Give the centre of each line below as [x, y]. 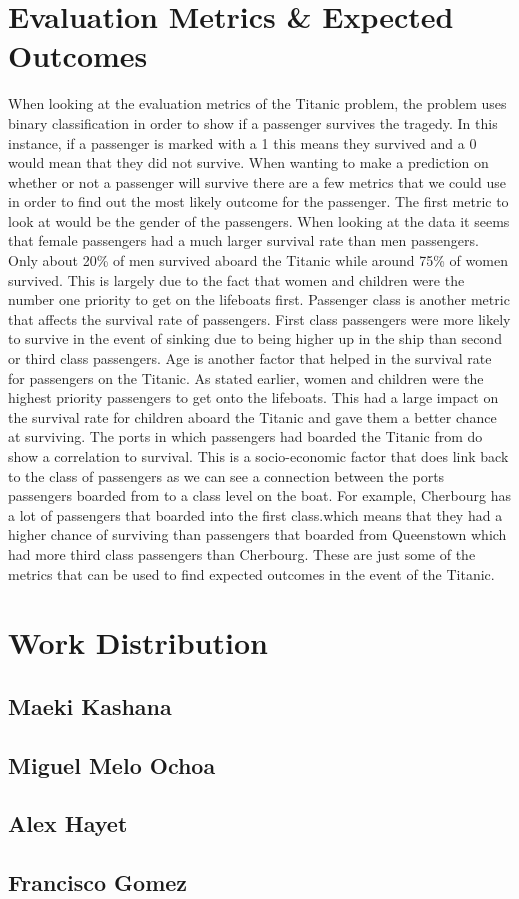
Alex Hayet [68, 823]
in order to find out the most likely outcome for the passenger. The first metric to [258, 201]
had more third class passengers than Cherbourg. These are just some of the [242, 553]
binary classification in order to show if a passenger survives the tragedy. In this [253, 122]
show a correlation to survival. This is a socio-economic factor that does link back [258, 456]
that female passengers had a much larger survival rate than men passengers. [243, 240]
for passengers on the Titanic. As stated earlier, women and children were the [246, 377]
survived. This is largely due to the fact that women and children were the [236, 279]
